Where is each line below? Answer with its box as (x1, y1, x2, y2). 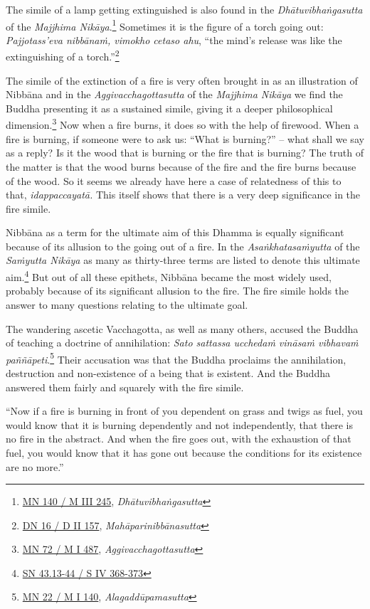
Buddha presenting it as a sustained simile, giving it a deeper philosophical (6, 100, 333, 115)
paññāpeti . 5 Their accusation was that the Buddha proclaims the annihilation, (6, 349, 347, 366)
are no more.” (6, 459, 64, 474)
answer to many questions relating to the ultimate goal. (6, 297, 248, 312)
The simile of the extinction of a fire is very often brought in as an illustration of (6, 73, 358, 88)
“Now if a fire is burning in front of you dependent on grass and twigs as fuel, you (6, 403, 363, 418)
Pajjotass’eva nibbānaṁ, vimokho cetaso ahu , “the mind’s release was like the (6, 32, 342, 47)
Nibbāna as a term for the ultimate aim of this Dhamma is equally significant (6, 225, 344, 240)
